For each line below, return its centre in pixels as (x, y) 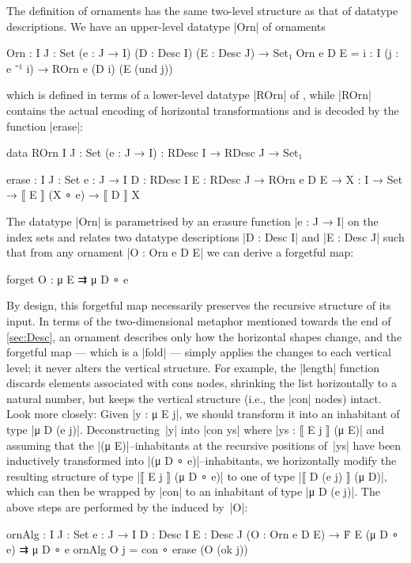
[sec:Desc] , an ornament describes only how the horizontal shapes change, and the (204, 336)
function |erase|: (45, 126)
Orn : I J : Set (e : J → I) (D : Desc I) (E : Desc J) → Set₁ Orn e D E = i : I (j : (203, 53)
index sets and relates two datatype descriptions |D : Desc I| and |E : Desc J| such (205, 236)
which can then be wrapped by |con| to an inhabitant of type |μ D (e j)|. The (193, 491)
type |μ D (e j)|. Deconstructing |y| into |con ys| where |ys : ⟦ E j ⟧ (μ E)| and (196, 430)
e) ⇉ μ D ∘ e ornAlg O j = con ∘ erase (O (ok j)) (127, 549)
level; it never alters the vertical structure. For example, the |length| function (193, 367)
